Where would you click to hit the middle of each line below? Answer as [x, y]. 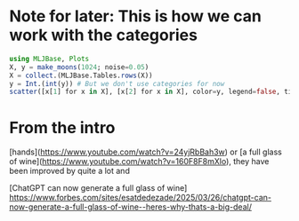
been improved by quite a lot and [70, 171]
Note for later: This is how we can [136, 16]
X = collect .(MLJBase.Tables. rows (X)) [81, 75]
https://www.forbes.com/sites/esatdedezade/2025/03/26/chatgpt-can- [140, 198]
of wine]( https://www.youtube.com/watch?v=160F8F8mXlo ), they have [139, 162]
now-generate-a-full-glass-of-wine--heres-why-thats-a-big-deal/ [130, 207]
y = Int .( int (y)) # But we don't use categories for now [117, 83]
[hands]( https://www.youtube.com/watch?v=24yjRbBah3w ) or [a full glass [145, 152]
